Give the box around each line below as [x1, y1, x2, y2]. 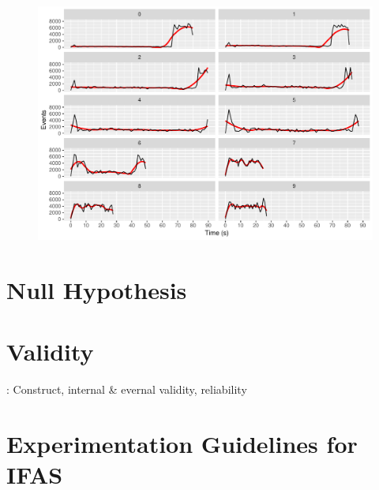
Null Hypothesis [6, 273, 187, 305]
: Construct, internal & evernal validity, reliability [6, 381, 247, 398]
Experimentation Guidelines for [6, 427, 358, 459]
